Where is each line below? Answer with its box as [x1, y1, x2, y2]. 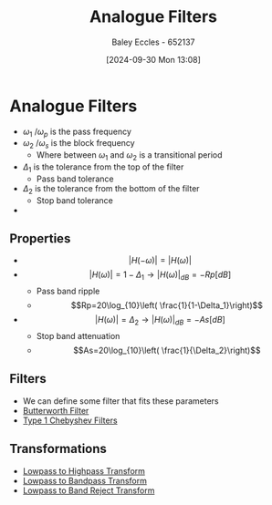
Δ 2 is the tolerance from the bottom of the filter [22, 182, 200, 196]
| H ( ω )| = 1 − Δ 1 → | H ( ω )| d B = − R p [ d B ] [89, 269, 232, 283]
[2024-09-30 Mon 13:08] [106, 54, 201, 65]
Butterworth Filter [22, 405, 89, 416]
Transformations [9, 441, 108, 457]
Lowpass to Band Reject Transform [22, 485, 155, 496]
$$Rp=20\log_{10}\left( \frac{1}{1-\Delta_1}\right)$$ [70, 300, 263, 311]
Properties [9, 231, 71, 247]
